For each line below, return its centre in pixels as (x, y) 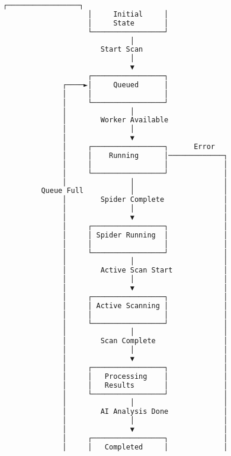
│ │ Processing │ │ (145, 376)
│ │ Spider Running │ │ (145, 235)
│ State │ (128, 23)
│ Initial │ (128, 14)
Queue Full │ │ (134, 191)
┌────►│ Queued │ (115, 85)
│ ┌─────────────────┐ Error (139, 147)
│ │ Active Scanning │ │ (145, 305)
